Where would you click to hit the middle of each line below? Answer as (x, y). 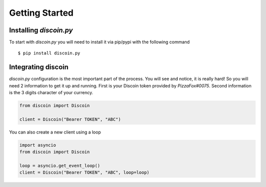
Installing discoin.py (41, 30)
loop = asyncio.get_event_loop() (60, 166)
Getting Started (41, 13)
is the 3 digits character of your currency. (51, 93)
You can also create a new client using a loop (55, 132)
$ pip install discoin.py (49, 53)
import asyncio (38, 145)
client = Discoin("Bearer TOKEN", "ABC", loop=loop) (84, 173)
